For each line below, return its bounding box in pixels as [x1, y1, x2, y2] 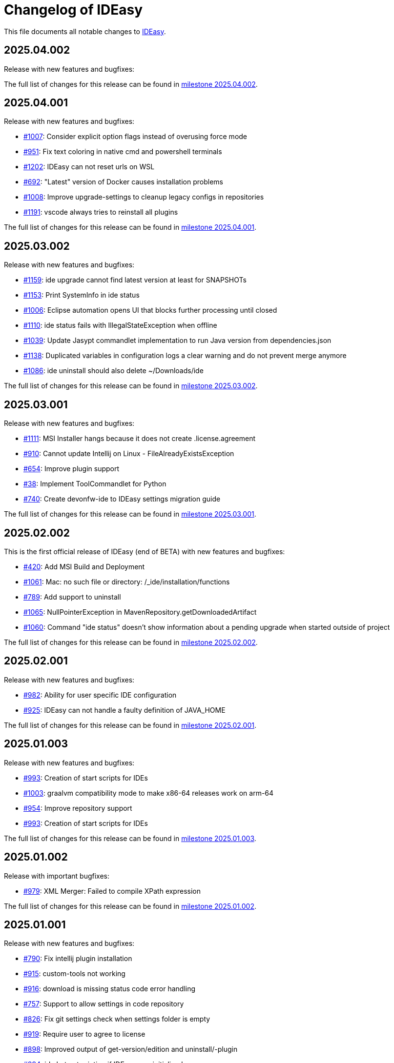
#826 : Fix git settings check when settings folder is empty [23, 1015, 210, 1023]
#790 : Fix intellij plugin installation [23, 954, 132, 963]
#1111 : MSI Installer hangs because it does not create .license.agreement [23, 434, 256, 443]
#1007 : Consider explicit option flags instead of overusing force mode [23, 132, 248, 141]
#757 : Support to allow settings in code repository [23, 1000, 184, 1008]
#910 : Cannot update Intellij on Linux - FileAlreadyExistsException [23, 449, 234, 458]
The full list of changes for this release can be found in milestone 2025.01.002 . [4, 902, 256, 910]
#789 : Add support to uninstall [23, 592, 121, 601]
